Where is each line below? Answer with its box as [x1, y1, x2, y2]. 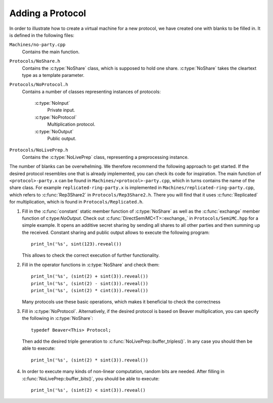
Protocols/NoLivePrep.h [9, 147, 68, 153]
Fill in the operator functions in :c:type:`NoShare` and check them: [22, 261, 160, 268]
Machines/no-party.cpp [9, 42, 66, 48]
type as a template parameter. [22, 72, 84, 78]
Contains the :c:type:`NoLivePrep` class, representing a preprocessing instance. [22, 154, 189, 160]
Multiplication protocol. [47, 122, 96, 128]
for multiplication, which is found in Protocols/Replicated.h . [9, 199, 144, 205]
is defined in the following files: [9, 32, 74, 38]
